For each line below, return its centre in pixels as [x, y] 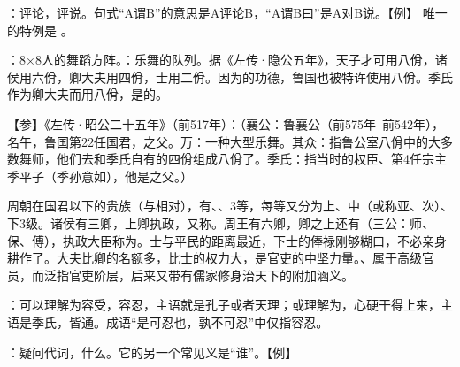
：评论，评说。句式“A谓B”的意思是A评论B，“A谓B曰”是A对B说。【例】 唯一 [227, 12]
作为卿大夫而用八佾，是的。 [88, 94]
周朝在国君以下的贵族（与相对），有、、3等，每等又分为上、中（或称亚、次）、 [230, 206]
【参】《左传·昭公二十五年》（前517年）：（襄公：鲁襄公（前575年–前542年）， [226, 123]
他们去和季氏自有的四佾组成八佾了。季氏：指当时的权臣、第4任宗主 [251, 159]
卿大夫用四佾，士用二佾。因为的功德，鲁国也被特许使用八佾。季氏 [261, 76]
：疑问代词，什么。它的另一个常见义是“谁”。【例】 [153, 352]
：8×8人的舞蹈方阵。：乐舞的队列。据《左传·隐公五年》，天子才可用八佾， [221, 60]
